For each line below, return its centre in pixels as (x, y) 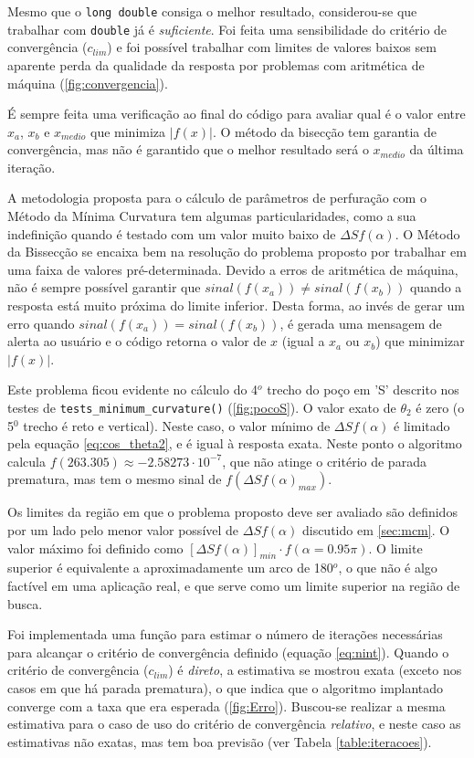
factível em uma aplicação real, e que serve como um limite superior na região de (234, 586)
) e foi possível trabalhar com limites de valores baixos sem (272, 47)
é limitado (422, 425)
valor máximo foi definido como (95, 547)
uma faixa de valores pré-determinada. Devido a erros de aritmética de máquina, (233, 269)
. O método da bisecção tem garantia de (324, 131)
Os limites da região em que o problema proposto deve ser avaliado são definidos (232, 512)
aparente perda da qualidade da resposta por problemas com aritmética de (216, 64)
